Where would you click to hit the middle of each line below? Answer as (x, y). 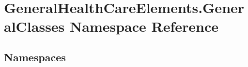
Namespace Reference (144, 26)
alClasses (34, 26)
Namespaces (35, 57)
